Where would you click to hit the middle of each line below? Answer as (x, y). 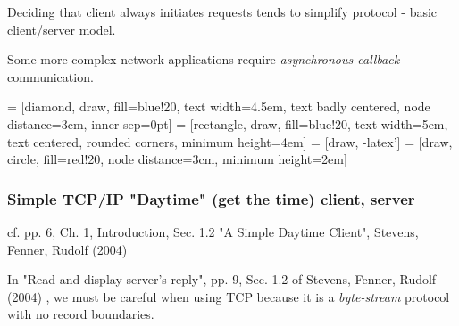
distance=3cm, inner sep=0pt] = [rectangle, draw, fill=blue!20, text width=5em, (228, 123)
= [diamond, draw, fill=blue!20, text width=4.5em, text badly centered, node (219, 106)
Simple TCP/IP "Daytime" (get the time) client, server (211, 198)
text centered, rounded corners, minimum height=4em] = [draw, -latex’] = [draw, (230, 141)
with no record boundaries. (81, 314)
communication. (50, 76)
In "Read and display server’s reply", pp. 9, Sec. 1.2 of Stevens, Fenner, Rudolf (222, 279)
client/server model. (62, 29)
